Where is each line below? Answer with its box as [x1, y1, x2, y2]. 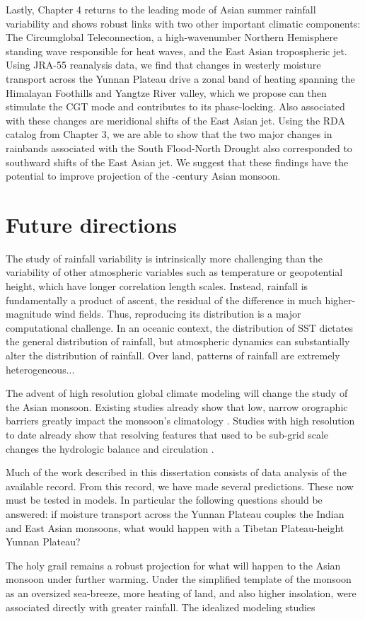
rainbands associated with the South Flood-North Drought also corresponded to [6, 140, 352, 155]
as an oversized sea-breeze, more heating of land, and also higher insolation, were [6, 585, 357, 600]
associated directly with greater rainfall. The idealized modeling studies [6, 599, 315, 614]
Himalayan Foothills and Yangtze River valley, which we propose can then [6, 85, 327, 100]
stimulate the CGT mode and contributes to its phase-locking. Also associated [6, 99, 345, 114]
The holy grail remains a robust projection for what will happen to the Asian [6, 557, 341, 572]
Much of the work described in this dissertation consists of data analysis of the [6, 465, 347, 480]
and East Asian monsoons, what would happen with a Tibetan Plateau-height [6, 520, 344, 535]
